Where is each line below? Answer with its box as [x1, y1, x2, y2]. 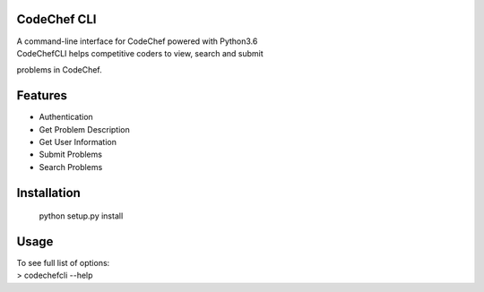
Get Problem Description [39, 124, 130, 134]
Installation [16, 185, 81, 201]
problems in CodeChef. [16, 64, 102, 75]
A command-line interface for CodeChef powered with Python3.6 [16, 36, 258, 47]
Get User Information [39, 136, 117, 147]
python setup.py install [39, 210, 124, 221]
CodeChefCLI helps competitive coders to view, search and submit [16, 47, 264, 58]
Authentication [39, 112, 93, 123]
